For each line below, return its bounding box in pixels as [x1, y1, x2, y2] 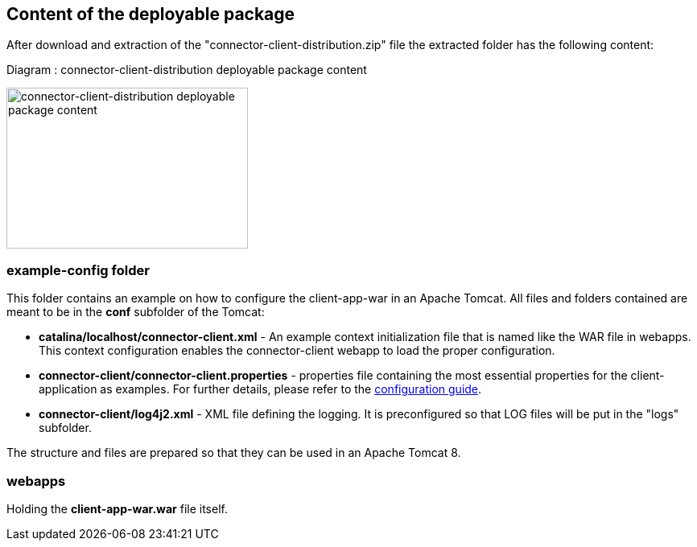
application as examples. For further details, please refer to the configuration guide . [39, 382, 482, 397]
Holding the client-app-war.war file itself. [6, 501, 228, 516]
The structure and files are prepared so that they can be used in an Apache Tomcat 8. [6, 446, 461, 460]
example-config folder [6, 261, 150, 278]
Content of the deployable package [6, 4, 295, 24]
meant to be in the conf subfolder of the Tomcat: [6, 305, 265, 319]
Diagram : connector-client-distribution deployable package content [6, 63, 367, 77]
